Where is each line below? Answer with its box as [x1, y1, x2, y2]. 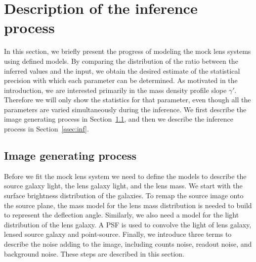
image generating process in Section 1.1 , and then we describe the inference [4, 114, 233, 124]
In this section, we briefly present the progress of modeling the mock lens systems [4, 46, 251, 56]
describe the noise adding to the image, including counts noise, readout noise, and [4, 239, 252, 249]
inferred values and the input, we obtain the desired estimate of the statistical [4, 65, 240, 76]
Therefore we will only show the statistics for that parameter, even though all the [4, 94, 251, 105]
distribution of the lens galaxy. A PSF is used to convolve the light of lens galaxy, [4, 219, 252, 229]
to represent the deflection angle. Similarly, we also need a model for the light [4, 210, 239, 220]
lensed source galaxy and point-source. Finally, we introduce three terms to [4, 229, 232, 239]
